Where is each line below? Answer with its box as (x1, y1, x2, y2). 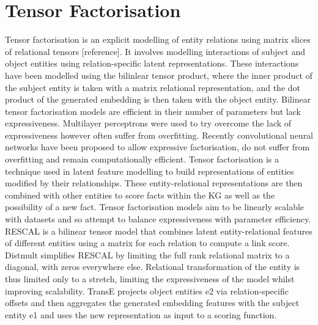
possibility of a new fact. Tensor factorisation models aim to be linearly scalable (5, 200, 305, 213)
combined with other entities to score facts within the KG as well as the (5, 188, 275, 201)
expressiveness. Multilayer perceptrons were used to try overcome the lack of (5, 117, 292, 130)
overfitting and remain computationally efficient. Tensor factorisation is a (5, 153, 279, 166)
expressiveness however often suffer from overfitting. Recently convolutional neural (5, 128, 314, 141)
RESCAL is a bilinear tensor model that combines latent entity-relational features (5, 224, 312, 237)
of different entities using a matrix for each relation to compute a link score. (5, 236, 290, 249)
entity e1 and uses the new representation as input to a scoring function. (5, 308, 277, 321)
